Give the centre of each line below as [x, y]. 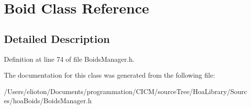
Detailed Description [57, 38]
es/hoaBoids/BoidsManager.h [48, 101]
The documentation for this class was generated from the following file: [109, 75]
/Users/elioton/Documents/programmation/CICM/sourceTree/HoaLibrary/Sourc [125, 91]
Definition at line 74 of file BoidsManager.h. [69, 59]
